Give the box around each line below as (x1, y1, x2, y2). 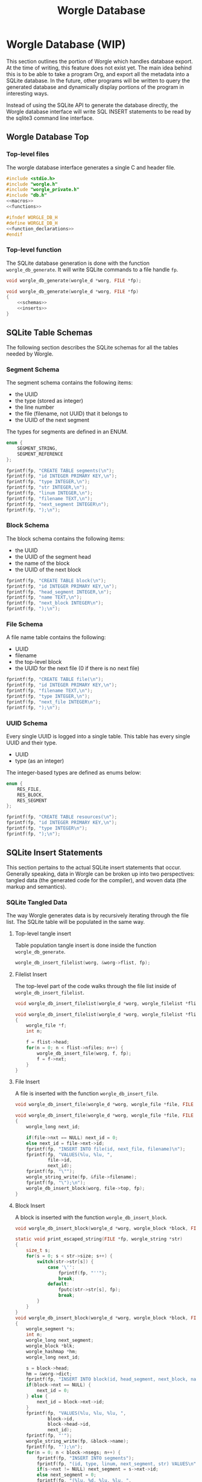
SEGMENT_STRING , (17, 445, 58, 451)
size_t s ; (26, 1247, 51, 1253)
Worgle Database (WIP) (6, 37, 126, 51)
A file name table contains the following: (6, 634, 106, 641)
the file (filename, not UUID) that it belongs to (14, 410, 128, 417)
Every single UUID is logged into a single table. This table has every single (6, 732, 191, 739)
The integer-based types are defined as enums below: (6, 769, 142, 776)
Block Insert (14, 1201, 45, 1209)
